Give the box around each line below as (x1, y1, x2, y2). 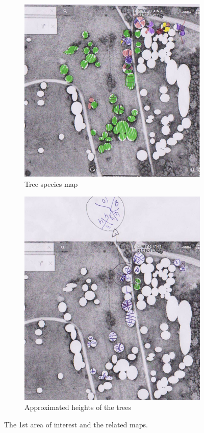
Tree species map (24, 179, 78, 189)
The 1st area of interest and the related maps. (4, 419, 148, 429)
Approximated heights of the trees (24, 402, 132, 413)
